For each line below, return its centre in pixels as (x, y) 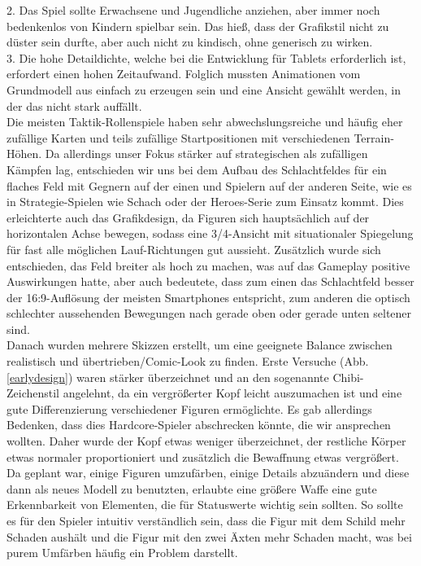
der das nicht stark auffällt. (74, 105)
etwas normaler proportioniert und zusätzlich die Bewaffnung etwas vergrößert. (203, 456)
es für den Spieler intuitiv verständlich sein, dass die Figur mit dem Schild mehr (206, 520)
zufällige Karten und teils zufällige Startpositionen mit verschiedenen (178, 137)
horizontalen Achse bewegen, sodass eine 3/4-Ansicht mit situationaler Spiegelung (210, 233)
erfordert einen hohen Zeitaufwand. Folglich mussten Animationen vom (184, 74)
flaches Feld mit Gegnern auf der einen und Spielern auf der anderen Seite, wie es (209, 185)
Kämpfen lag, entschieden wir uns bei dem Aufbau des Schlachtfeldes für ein (197, 169)
